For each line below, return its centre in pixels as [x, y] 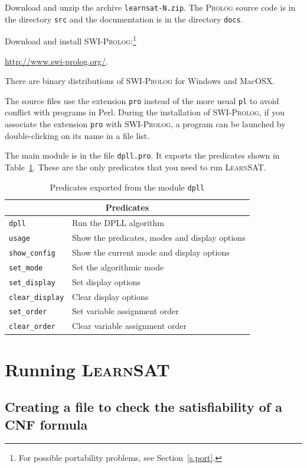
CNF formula [46, 424]
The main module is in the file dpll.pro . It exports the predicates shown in [142, 155]
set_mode [26, 268]
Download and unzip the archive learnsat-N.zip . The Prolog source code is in [150, 7]
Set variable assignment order [125, 311]
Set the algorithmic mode [118, 267]
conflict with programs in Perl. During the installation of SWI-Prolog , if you [145, 112]
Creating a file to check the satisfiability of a [143, 407]
